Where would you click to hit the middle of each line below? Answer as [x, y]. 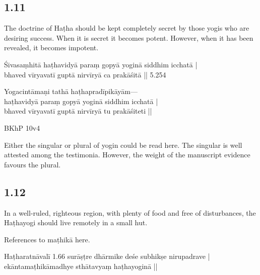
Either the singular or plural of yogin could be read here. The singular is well [123, 145]
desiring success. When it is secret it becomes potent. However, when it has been [129, 37]
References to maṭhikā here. [47, 239]
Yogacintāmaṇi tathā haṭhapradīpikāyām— [71, 91]
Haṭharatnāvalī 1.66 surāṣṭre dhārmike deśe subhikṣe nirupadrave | [107, 256]
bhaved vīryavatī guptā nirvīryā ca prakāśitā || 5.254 [85, 74]
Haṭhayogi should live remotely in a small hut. [76, 222]
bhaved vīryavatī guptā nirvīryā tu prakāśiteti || [78, 111]
